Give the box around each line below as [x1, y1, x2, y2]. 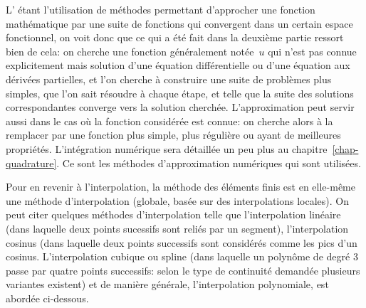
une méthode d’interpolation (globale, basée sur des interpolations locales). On [6, 193, 349, 208]
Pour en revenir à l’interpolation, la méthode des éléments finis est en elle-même [6, 179, 355, 194]
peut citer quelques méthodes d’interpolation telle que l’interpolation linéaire [6, 207, 341, 222]
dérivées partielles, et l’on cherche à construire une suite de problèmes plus [6, 71, 332, 86]
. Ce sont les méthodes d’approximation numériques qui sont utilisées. [56, 155, 361, 170]
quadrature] [6, 155, 57, 170]
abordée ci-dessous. [6, 290, 89, 305]
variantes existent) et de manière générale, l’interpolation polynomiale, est [6, 277, 329, 292]
